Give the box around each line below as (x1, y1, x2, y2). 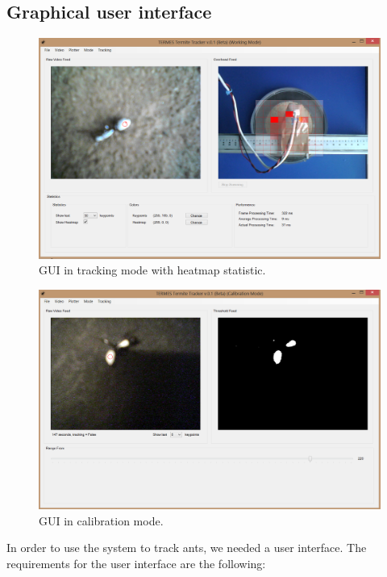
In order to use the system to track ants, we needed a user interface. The (6, 539, 367, 556)
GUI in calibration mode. (39, 512, 164, 529)
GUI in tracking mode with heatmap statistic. (39, 261, 266, 278)
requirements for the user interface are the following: (6, 554, 266, 571)
